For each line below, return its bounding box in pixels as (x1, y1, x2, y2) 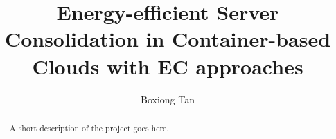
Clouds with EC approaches (32, 52, 303, 80)
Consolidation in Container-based (4, 25, 331, 53)
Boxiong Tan (141, 92, 195, 106)
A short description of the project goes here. (9, 122, 169, 133)
